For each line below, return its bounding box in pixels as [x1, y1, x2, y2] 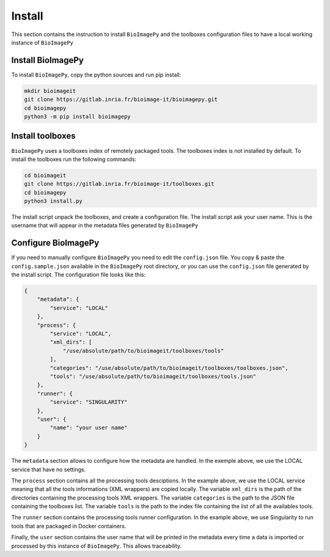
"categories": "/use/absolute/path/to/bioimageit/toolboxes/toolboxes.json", [50, 364, 288, 371]
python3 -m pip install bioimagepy [24, 113, 131, 120]
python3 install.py [24, 197, 82, 205]
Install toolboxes [11, 131, 76, 141]
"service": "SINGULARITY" [50, 399, 128, 406]
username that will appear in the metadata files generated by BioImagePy [11, 222, 199, 229]
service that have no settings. [11, 465, 86, 473]
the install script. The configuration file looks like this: [11, 271, 146, 278]
